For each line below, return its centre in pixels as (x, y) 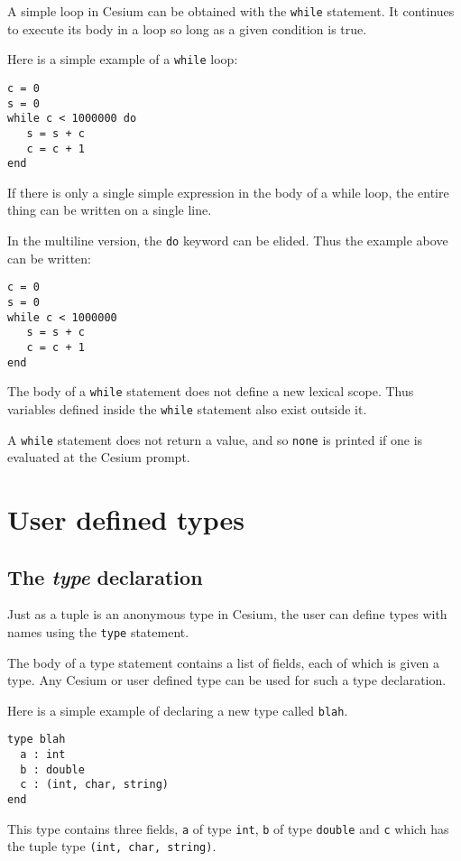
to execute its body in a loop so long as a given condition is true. (187, 28)
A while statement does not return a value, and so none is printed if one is (215, 439)
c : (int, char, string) (94, 785)
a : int (43, 755)
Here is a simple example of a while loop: (123, 59)
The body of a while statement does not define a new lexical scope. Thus (211, 391)
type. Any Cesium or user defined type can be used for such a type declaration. (227, 680)
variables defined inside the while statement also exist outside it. (187, 408)
